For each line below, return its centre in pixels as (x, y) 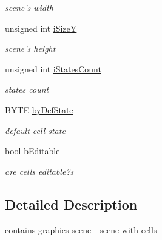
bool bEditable (32, 151)
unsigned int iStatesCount (53, 69)
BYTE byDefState (39, 109)
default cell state (35, 130)
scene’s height (30, 48)
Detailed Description (71, 204)
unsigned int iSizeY (41, 28)
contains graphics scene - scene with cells (81, 229)
